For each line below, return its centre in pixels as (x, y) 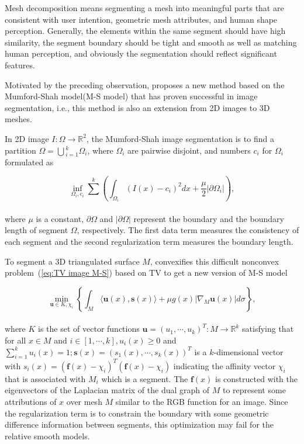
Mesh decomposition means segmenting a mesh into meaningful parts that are (144, 8)
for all (15, 340)
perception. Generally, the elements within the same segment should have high (145, 31)
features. (20, 65)
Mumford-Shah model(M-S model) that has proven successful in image (131, 96)
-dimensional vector (248, 351)
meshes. (18, 119)
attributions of (31, 402)
